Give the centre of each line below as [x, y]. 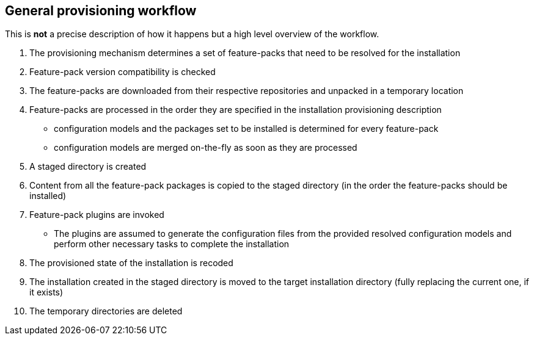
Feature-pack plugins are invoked [97, 215]
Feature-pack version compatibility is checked [123, 72]
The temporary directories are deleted [106, 311]
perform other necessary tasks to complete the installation [172, 244]
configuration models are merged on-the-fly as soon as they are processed [206, 148]
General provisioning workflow [101, 11]
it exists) [46, 292]
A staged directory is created [88, 167]
